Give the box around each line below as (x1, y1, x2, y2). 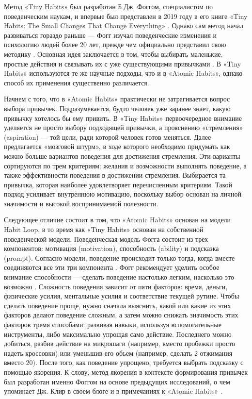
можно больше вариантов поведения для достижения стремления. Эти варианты (4, 150, 240, 161)
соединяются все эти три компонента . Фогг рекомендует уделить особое (4, 262, 220, 272)
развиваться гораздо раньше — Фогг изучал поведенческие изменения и (4, 30, 217, 40)
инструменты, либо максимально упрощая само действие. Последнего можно (4, 329, 232, 339)
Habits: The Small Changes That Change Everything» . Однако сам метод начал (4, 20, 244, 31)
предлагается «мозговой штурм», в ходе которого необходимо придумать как (4, 141, 230, 151)
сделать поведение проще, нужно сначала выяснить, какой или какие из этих (4, 300, 231, 310)
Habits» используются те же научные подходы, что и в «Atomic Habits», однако (4, 68, 243, 78)
